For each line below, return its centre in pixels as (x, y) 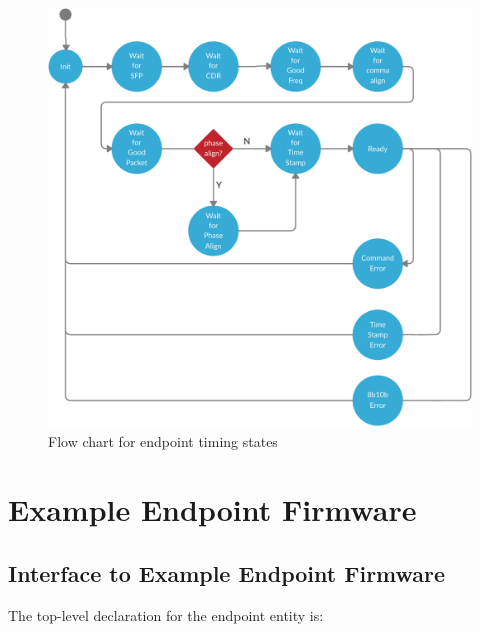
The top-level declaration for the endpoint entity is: (166, 614)
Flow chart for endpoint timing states (163, 440)
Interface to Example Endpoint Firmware (227, 572)
